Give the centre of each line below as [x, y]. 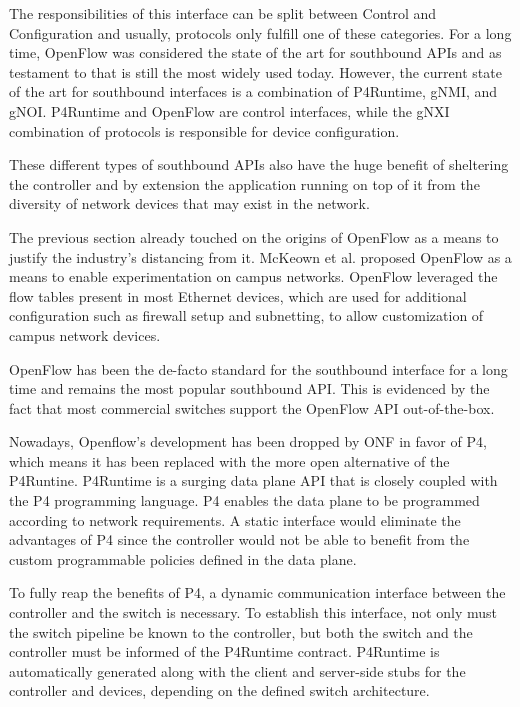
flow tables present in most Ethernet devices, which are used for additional [238, 295]
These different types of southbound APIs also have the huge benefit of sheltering [259, 164]
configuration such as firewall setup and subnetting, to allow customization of [246, 315]
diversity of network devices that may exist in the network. [189, 203]
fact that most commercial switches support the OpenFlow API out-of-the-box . [252, 407]
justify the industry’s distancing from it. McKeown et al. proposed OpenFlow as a [260, 256]
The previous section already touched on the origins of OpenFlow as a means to [254, 236]
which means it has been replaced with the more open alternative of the [229, 460]
